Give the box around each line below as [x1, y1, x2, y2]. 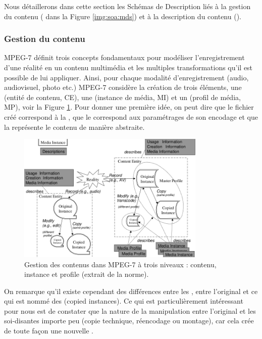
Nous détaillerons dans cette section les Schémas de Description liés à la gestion [4, 1, 251, 11]
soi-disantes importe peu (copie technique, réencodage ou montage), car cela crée [4, 315, 254, 326]
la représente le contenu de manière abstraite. [4, 121, 145, 132]
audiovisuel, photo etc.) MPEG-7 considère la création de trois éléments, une [4, 82, 242, 92]
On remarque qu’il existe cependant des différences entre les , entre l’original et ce [4, 285, 258, 296]
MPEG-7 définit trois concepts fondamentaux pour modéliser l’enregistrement [4, 52, 245, 63]
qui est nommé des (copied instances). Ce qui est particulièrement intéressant [4, 296, 243, 306]
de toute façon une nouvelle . [4, 325, 93, 336]
